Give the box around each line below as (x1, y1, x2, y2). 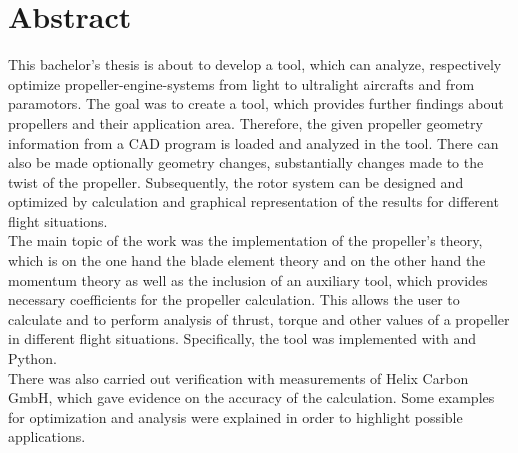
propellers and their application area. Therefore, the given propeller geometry (8, 112, 483, 133)
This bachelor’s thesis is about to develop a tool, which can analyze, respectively (8, 54, 502, 75)
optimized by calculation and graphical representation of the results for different (8, 191, 499, 212)
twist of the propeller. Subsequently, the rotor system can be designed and (8, 171, 464, 192)
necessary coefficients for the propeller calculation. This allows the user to (8, 289, 460, 310)
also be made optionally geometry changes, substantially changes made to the (8, 152, 484, 173)
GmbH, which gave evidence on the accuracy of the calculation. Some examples (8, 387, 495, 408)
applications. (8, 426, 86, 447)
